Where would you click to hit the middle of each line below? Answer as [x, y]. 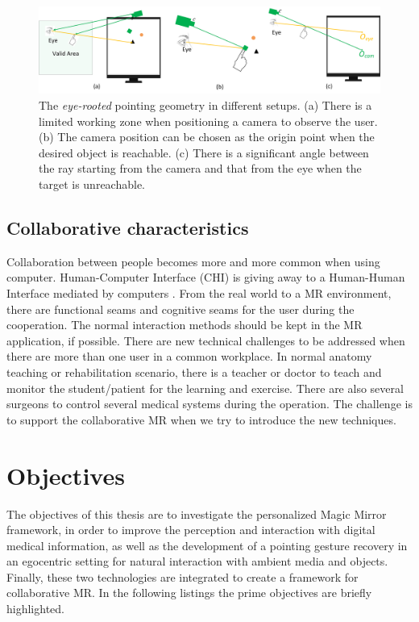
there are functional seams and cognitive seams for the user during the [180, 309]
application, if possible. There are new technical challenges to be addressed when [206, 340]
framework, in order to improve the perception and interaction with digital [191, 530]
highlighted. [35, 609]
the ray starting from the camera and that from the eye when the [200, 168]
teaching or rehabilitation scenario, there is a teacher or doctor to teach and [194, 372]
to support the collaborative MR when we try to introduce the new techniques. [201, 419]
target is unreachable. [92, 184]
